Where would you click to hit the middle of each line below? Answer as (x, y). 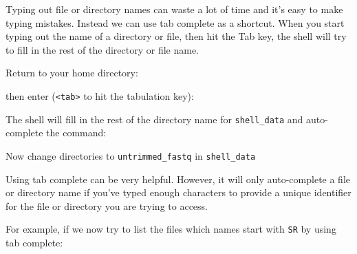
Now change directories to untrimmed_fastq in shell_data (131, 155)
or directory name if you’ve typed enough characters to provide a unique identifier (178, 192)
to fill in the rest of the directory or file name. (102, 49)
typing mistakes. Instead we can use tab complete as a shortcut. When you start (175, 22)
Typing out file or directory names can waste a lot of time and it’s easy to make (174, 9)
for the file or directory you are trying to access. (107, 205)
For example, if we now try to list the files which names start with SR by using (171, 229)
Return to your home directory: (72, 73)
